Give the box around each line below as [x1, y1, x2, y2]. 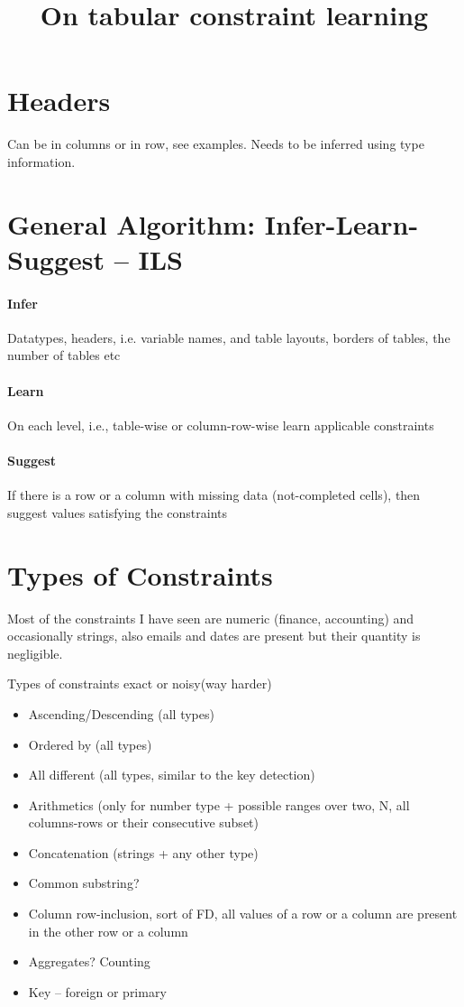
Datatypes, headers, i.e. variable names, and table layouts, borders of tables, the [7, 328, 450, 346]
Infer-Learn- [264, 205, 419, 242]
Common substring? [28, 873, 140, 892]
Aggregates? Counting [28, 952, 150, 971]
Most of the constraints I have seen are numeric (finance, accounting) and [7, 608, 414, 627]
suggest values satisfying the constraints [7, 503, 228, 522]
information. [7, 152, 76, 171]
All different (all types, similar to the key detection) [28, 765, 315, 784]
